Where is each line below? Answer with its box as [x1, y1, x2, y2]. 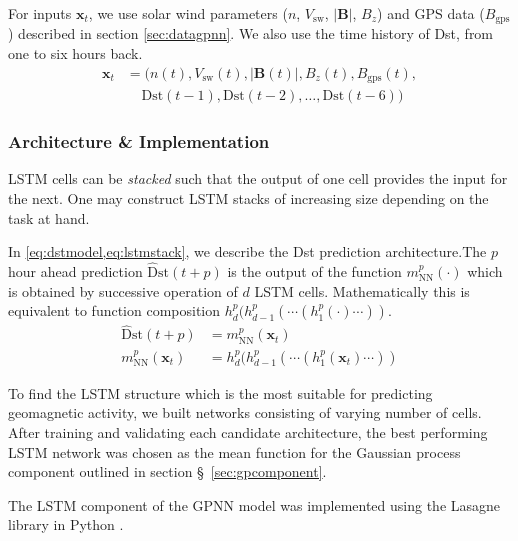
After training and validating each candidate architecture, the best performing [8, 422, 488, 443]
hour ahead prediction [8, 260, 143, 281]
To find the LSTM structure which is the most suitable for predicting [8, 382, 433, 403]
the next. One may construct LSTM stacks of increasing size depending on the [8, 187, 489, 208]
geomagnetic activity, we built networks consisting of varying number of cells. [8, 402, 482, 423]
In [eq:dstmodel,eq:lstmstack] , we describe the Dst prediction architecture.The [8, 241, 487, 262]
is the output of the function [227, 260, 402, 281]
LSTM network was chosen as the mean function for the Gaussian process [8, 441, 461, 462]
